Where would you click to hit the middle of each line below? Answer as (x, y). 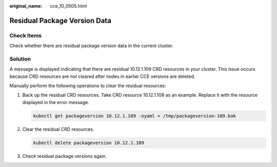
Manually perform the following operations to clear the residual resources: (88, 86)
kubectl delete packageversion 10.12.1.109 (89, 143)
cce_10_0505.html (68, 6)
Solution (20, 59)
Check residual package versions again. (65, 156)
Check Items (26, 35)
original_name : (26, 6)
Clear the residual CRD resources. (58, 129)
